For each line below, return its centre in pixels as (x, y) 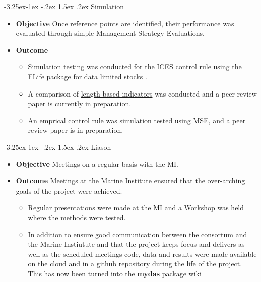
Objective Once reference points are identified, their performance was (125, 23)
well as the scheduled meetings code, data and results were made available (142, 254)
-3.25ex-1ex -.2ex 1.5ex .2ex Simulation (64, 6)
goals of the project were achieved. (69, 190)
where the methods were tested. (77, 217)
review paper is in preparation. (76, 130)
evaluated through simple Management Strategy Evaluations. (110, 33)
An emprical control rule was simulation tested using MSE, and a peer (137, 120)
